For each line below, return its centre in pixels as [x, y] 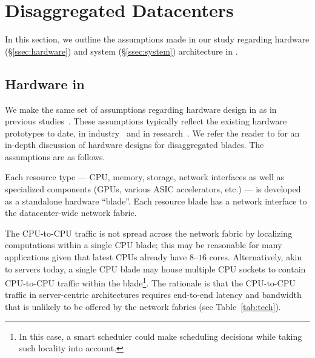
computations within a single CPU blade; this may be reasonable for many [144, 245]
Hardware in [45, 83]
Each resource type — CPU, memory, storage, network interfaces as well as [144, 177]
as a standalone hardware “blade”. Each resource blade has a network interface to [156, 201]
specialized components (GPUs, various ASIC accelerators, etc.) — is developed [153, 189]
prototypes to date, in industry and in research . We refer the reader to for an [152, 133]
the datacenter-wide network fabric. [71, 213]
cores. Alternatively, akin [256, 257]
